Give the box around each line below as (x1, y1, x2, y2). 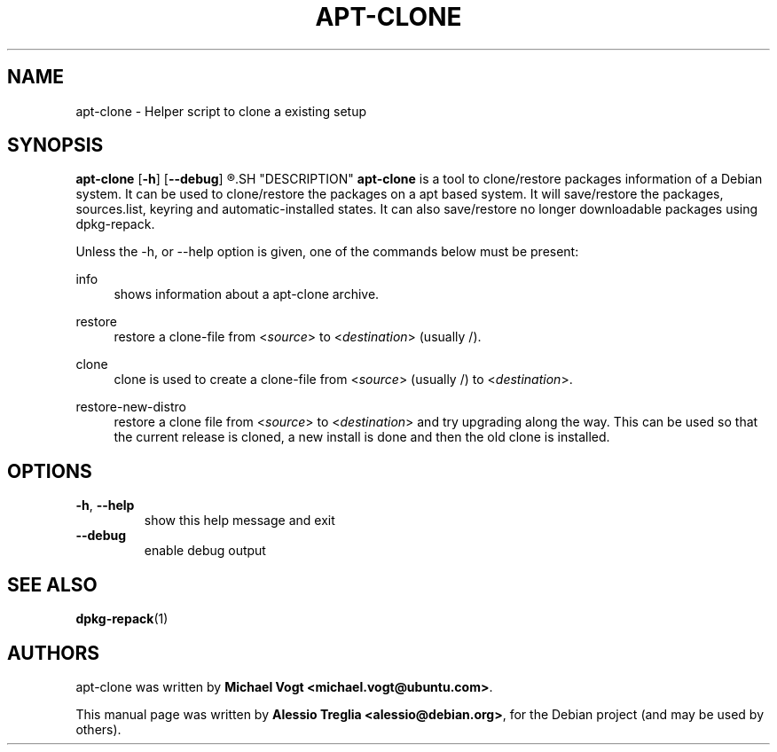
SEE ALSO (7, 573, 98, 596)
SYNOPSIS (7, 134, 104, 157)
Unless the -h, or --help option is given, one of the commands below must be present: (75, 244, 579, 260)
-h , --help (75, 497, 135, 513)
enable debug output (144, 543, 266, 559)
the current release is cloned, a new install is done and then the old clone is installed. (114, 429, 610, 445)
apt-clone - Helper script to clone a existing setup (75, 103, 367, 119)
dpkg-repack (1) (75, 611, 169, 627)
